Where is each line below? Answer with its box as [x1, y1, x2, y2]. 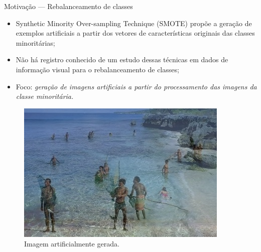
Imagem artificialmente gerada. [24, 238, 119, 249]
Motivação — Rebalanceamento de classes [4, 1, 133, 11]
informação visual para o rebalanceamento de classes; [16, 64, 179, 74]
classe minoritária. [16, 91, 74, 101]
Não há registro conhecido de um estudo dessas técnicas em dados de [16, 54, 228, 65]
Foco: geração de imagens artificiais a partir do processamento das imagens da [16, 81, 257, 91]
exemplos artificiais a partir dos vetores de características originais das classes [16, 28, 255, 38]
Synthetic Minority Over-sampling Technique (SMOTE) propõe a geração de [16, 18, 252, 28]
